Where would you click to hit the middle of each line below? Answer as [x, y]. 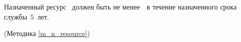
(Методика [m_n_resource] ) [47, 33]
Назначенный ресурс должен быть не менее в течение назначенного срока [120, 6]
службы [16, 16]
